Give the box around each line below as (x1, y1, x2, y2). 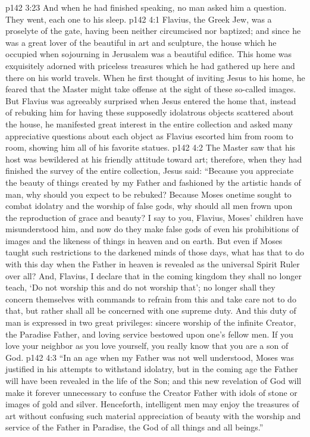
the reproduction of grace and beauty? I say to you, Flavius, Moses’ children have (5, 211, 303, 223)
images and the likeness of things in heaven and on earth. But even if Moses (5, 234, 283, 246)
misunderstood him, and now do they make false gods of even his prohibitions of (5, 223, 299, 235)
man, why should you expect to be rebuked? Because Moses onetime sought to (5, 188, 292, 200)
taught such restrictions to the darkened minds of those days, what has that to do (5, 246, 304, 258)
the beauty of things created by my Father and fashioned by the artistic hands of (5, 176, 301, 188)
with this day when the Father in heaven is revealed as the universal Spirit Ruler (5, 258, 300, 270)
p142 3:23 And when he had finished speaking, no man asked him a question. (5, 1, 287, 13)
